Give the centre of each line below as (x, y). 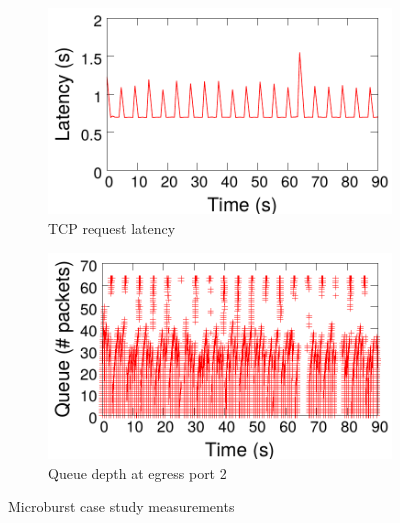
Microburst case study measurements (121, 506)
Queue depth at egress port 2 (137, 472)
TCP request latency (112, 227)
